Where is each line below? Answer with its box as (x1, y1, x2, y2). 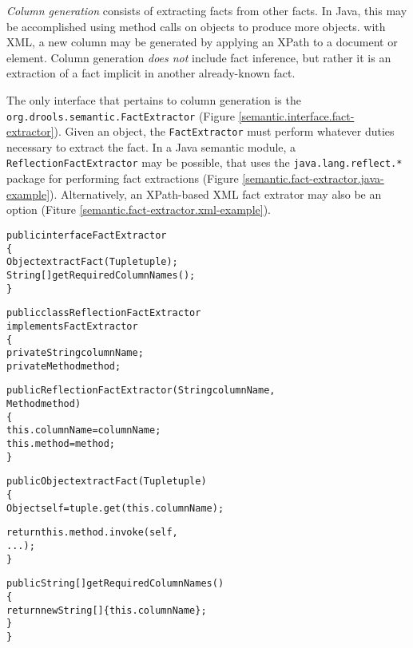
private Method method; (6, 360, 121, 372)
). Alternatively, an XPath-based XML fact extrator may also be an (50, 185, 382, 202)
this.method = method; (6, 438, 116, 450)
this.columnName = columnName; (6, 425, 161, 437)
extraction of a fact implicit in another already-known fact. (6, 65, 296, 81)
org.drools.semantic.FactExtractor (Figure (6, 107, 235, 124)
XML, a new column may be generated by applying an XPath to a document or (6, 34, 398, 50)
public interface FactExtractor (6, 229, 167, 241)
